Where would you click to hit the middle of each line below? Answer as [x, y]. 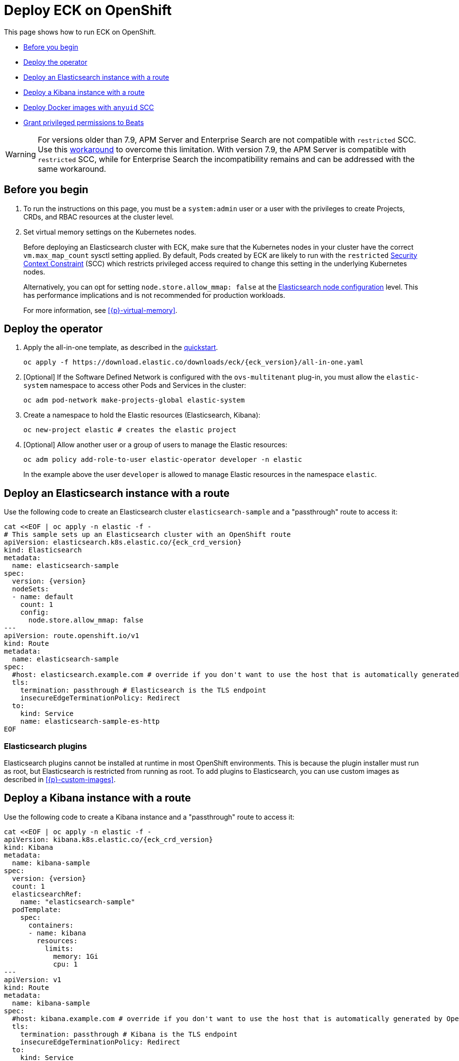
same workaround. [72, 169]
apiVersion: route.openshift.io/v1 [72, 636]
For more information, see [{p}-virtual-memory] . [100, 310]
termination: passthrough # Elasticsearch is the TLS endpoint [143, 690]
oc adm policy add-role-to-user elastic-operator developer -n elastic [163, 460]
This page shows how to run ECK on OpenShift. [80, 32]
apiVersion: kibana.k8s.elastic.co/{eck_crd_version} [108, 839]
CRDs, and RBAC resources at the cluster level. [99, 217]
